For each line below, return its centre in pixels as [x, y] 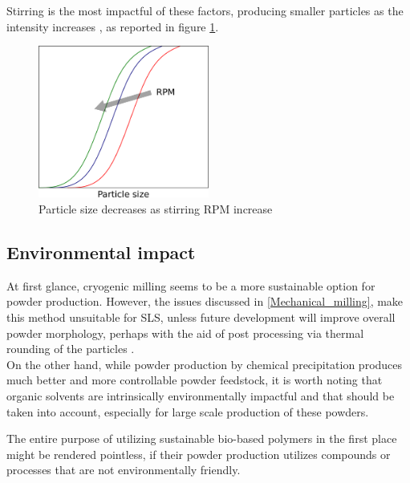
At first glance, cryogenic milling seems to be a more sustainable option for [191, 285]
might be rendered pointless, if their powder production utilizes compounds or [199, 454]
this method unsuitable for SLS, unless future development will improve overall [201, 317]
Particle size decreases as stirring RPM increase [156, 209]
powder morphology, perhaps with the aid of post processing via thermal [185, 333]
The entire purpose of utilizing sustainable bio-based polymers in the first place [202, 438]
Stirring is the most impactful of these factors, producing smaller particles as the [205, 10]
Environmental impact [101, 252]
